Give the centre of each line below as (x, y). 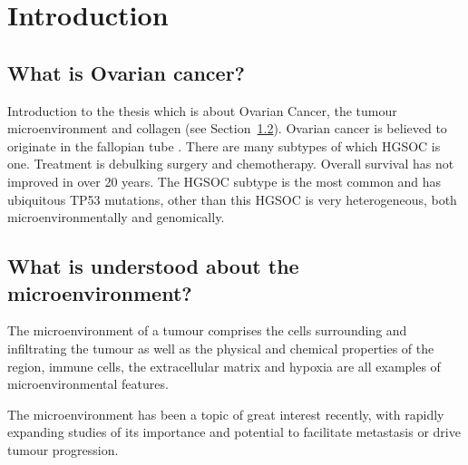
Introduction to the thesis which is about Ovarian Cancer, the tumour (202, 110)
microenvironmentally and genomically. (116, 217)
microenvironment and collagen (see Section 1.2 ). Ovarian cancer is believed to (227, 128)
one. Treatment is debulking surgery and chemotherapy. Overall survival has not (231, 164)
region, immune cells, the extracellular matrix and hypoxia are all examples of (224, 366)
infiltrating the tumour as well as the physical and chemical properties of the (221, 348)
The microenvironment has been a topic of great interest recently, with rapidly (226, 414)
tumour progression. (63, 449)
